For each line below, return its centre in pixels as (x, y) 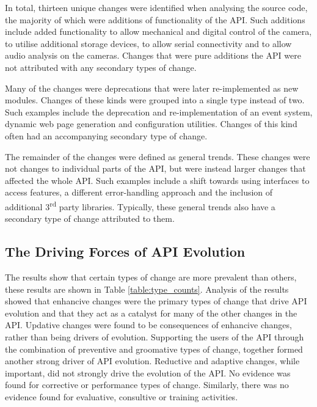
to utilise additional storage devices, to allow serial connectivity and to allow (148, 43)
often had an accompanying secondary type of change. (106, 135)
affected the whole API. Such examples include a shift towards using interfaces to (157, 180)
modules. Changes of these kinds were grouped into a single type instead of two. (155, 100)
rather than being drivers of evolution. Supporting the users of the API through (155, 336)
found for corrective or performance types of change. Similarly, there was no (147, 385)
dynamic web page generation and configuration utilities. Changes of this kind (151, 124)
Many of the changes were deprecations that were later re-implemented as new (152, 88)
